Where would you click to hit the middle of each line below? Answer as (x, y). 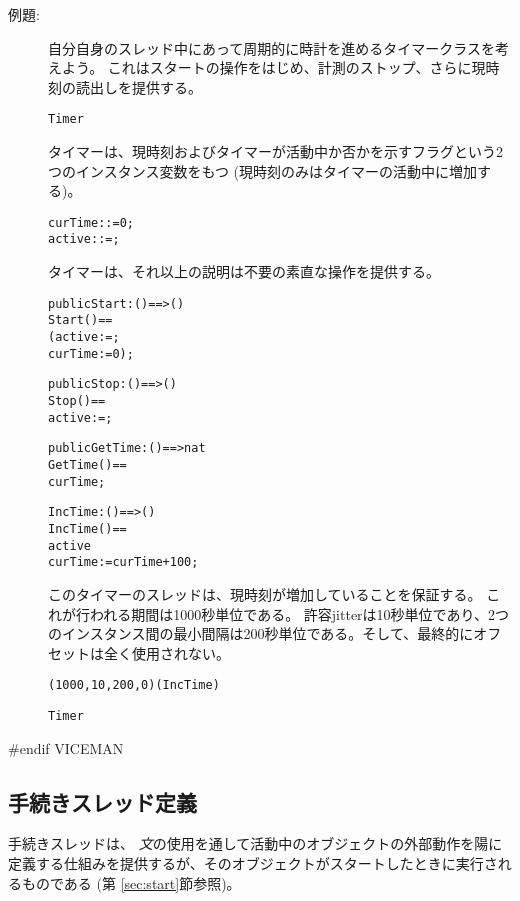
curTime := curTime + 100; (123, 562)
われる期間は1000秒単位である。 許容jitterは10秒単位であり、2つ (299, 613)
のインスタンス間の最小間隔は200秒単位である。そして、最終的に (261, 633)
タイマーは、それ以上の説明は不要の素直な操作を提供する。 (244, 271)
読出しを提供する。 (138, 86)
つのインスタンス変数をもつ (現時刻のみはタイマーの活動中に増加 (262, 170)
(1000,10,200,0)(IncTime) (134, 685)
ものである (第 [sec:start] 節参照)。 (131, 882)
